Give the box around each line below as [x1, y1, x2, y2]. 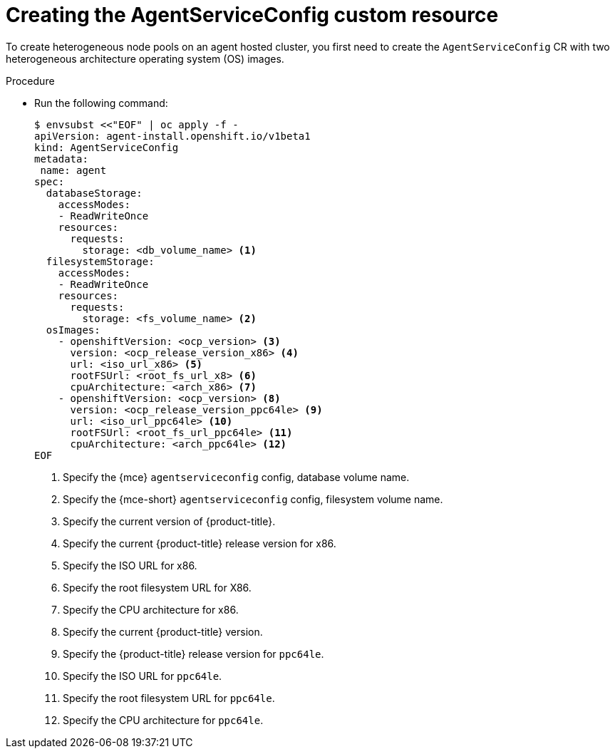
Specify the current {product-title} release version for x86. [63, 537, 336, 549]
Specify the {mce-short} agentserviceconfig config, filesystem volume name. [63, 492, 443, 505]
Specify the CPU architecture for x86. [63, 603, 239, 616]
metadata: [34, 153, 88, 165]
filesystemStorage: [46, 255, 155, 267]
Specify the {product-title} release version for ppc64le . [63, 647, 324, 660]
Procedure [6, 74, 55, 87]
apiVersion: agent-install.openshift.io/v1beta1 [34, 130, 311, 142]
